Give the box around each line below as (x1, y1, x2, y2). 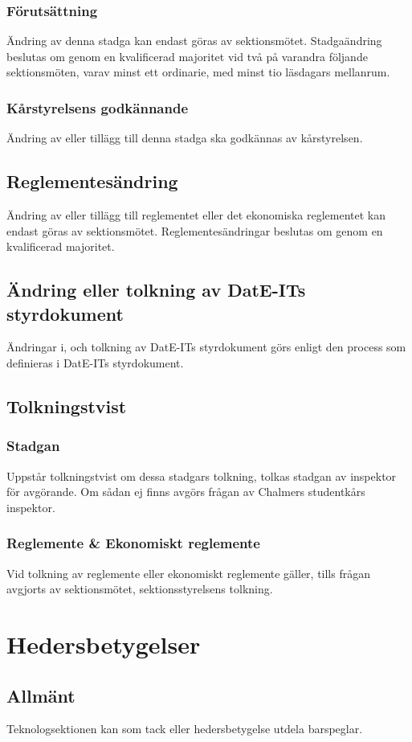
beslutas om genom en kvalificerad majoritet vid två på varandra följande (6, 47, 368, 64)
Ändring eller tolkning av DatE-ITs (6, 277, 306, 302)
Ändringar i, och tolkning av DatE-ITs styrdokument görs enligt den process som (6, 338, 406, 355)
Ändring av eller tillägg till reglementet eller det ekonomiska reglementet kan (6, 207, 385, 223)
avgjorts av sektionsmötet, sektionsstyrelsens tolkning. (6, 580, 273, 597)
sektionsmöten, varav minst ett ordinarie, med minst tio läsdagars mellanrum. (6, 64, 390, 80)
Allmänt (6, 683, 75, 707)
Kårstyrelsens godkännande (6, 97, 189, 117)
